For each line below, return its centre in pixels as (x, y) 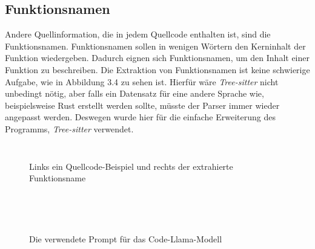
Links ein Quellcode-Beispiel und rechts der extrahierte (131, 166)
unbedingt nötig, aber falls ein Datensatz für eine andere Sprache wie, (134, 93)
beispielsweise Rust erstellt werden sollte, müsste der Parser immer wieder (142, 105)
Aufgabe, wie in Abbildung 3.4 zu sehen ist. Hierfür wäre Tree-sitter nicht (142, 81)
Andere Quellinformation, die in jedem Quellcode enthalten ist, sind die (138, 34)
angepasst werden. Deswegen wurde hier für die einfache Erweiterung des (140, 117)
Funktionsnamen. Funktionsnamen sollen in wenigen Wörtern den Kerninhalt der (155, 46)
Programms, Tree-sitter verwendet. (69, 128)
